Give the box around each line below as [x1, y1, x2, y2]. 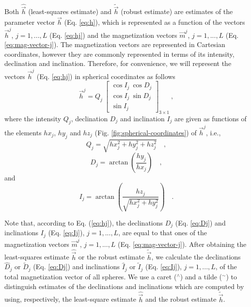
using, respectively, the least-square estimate [4, 294, 136, 304]
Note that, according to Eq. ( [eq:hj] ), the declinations [4, 218, 163, 227]
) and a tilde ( [180, 271, 222, 281]
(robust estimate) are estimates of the [121, 6, 233, 16]
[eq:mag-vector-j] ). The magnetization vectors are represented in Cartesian [4, 39, 225, 49]
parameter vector [4, 17, 55, 27]
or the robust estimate [78, 252, 145, 262]
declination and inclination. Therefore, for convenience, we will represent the [4, 58, 232, 68]
